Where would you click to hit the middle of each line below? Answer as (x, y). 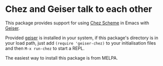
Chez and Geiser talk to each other (79, 9)
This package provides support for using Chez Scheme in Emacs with (77, 23)
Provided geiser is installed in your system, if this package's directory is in (82, 38)
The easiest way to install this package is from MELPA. (61, 58)
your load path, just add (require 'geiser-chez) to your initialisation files (81, 43)
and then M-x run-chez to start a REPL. (45, 48)
